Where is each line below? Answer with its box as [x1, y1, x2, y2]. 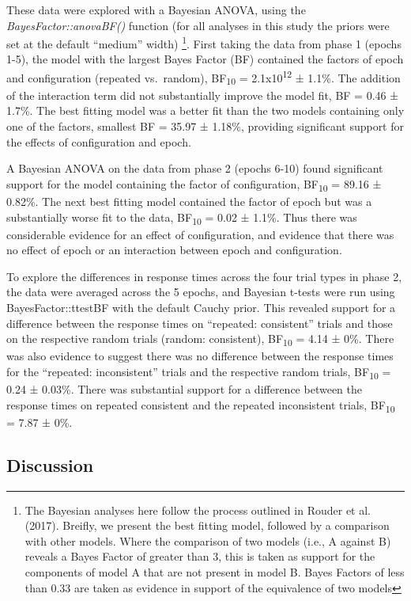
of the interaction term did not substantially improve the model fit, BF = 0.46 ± [6, 86, 399, 103]
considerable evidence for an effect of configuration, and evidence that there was [6, 226, 394, 242]
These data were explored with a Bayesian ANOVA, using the [6, 2, 306, 17]
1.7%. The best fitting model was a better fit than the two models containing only [6, 102, 405, 119]
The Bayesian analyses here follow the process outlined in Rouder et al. [25, 501, 371, 518]
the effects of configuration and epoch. [6, 133, 191, 150]
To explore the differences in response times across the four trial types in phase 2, [6, 268, 402, 284]
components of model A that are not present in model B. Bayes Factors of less [25, 563, 405, 580]
